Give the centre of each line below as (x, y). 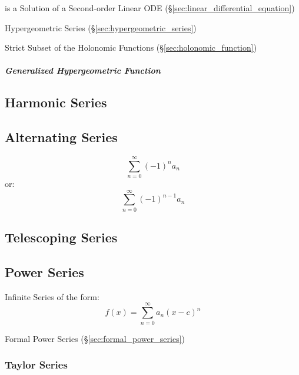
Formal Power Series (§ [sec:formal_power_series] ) (95, 338)
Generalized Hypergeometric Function (83, 70)
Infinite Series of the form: (52, 296)
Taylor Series (36, 365)
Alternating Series (61, 137)
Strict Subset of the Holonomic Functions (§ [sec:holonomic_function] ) (131, 47)
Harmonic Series (56, 102)
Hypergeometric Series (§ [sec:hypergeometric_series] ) (101, 27)
